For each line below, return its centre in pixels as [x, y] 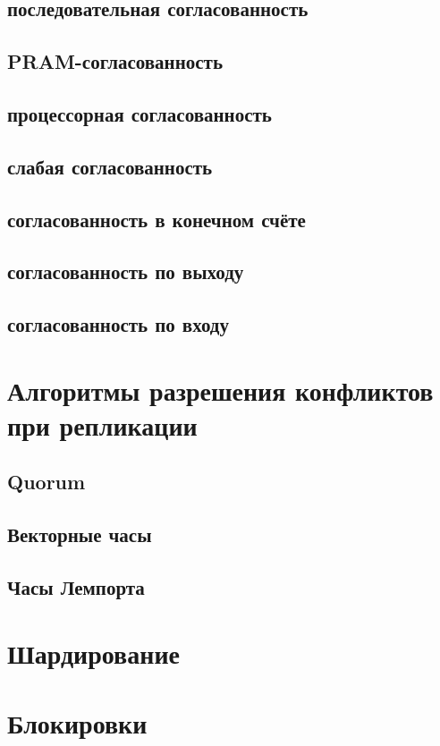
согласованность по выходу [126, 271]
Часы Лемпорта [76, 586]
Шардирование [93, 653]
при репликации [102, 424]
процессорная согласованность [140, 113]
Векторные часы [80, 534]
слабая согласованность [110, 166]
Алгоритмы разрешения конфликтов [220, 390]
